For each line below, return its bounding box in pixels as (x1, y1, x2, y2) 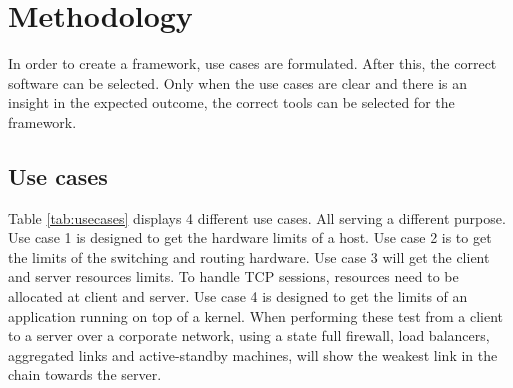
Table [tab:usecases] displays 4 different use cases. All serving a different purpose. (8, 207, 506, 228)
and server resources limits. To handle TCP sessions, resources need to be (8, 266, 459, 287)
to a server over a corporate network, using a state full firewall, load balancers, (8, 325, 490, 346)
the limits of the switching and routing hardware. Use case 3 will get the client (8, 246, 490, 267)
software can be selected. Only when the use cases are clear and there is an (8, 72, 468, 93)
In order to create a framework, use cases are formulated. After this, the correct (8, 53, 497, 74)
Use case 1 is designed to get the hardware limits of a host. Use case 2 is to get (8, 227, 492, 248)
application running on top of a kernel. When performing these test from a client (8, 305, 504, 326)
